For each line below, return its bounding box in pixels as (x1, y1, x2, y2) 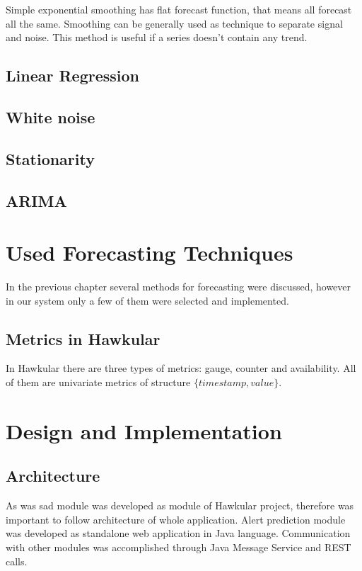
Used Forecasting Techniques (6, 238, 293, 267)
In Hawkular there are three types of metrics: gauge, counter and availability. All (6, 361, 356, 375)
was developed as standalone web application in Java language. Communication (6, 526, 351, 541)
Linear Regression (6, 64, 139, 86)
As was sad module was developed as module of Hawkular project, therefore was (6, 498, 354, 513)
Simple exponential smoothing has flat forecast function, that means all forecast (6, 2, 352, 16)
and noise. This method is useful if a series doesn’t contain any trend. (6, 30, 308, 45)
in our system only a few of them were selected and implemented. (6, 293, 289, 307)
